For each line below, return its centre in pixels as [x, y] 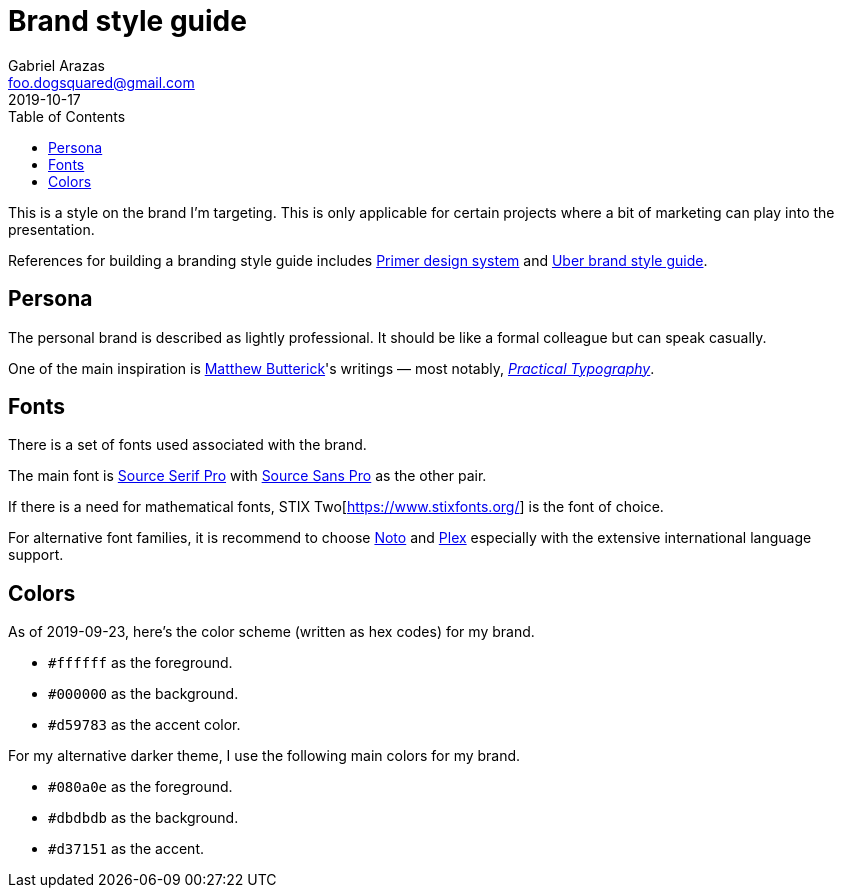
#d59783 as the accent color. [144, 725]
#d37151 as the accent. [126, 849]
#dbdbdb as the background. [143, 818]
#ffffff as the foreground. [140, 663]
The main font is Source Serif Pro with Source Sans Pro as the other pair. [247, 476]
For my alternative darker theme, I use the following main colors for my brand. [264, 756]
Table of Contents [67, 116]
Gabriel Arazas [56, 65]
